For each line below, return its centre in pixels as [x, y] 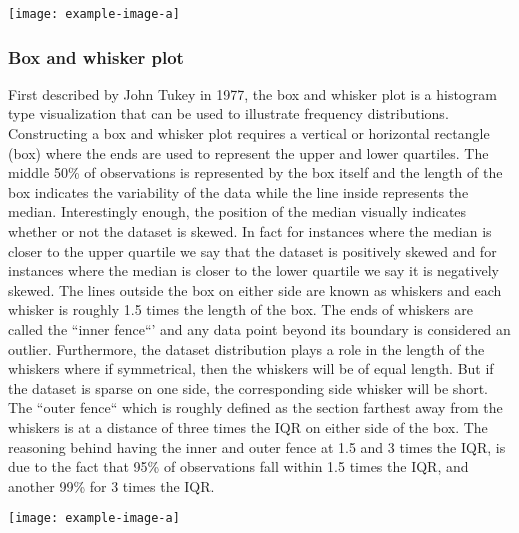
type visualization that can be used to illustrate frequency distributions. [228, 113]
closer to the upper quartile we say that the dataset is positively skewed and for [252, 250]
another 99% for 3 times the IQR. [111, 485]
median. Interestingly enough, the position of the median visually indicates [237, 211]
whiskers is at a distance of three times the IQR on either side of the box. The [248, 426]
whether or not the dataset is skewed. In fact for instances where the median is [250, 231]
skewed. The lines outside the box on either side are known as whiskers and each [255, 289]
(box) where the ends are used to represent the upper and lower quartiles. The [248, 152]
